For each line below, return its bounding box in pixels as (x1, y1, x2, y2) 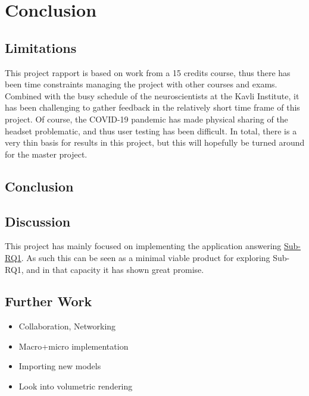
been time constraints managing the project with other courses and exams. (5, 78, 277, 90)
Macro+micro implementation (18, 340, 129, 352)
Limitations (5, 38, 77, 56)
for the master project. (5, 147, 88, 160)
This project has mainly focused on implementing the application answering (5, 240, 282, 252)
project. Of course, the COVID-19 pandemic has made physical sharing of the (5, 112, 288, 125)
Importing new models (18, 360, 101, 372)
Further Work (5, 292, 92, 310)
